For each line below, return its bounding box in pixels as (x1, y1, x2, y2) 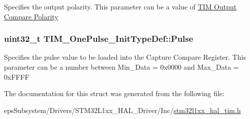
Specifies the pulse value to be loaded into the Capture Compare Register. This (4, 52, 246, 62)
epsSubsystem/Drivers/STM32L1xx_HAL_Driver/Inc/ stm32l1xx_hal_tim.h (4, 105, 241, 115)
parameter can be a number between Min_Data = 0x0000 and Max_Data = (4, 62, 239, 72)
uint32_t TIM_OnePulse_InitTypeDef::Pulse (4, 32, 193, 45)
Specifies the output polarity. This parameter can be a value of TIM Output (4, 1, 237, 11)
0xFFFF (4, 71, 29, 82)
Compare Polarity (4, 11, 58, 21)
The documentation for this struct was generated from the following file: (4, 88, 225, 99)
